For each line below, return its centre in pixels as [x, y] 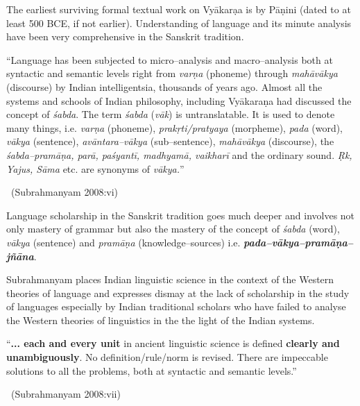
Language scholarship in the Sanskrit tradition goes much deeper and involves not [181, 215]
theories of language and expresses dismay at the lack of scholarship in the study [178, 293]
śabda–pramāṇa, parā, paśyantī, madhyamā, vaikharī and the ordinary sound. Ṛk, [179, 154]
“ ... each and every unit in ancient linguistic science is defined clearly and [173, 343]
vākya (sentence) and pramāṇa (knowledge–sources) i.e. [123, 242]
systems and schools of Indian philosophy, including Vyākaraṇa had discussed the [179, 100]
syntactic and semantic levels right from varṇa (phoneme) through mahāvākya [172, 73]
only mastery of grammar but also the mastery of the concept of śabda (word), [173, 229]
